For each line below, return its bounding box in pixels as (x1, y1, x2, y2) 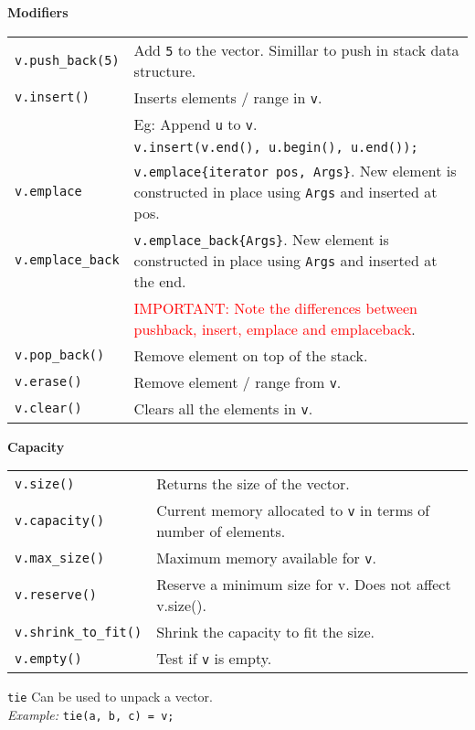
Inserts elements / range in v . (133, 86, 322, 108)
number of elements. (156, 521, 286, 542)
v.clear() (15, 401, 82, 416)
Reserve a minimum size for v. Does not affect (156, 574, 451, 596)
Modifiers (7, 3, 69, 21)
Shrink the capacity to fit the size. (156, 621, 375, 643)
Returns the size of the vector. (156, 473, 350, 495)
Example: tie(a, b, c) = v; (7, 704, 174, 724)
